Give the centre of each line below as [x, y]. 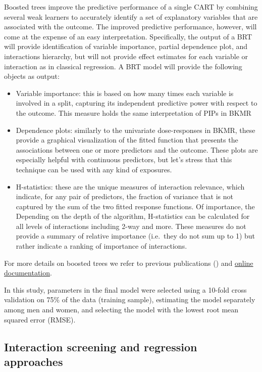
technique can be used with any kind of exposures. [94, 169]
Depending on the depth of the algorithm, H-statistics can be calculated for [133, 216]
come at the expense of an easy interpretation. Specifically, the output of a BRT [128, 36]
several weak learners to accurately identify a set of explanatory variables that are [131, 16]
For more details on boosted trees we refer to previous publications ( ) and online [129, 263]
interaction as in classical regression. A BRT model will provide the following [123, 66]
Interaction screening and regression [101, 346]
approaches [34, 361]
